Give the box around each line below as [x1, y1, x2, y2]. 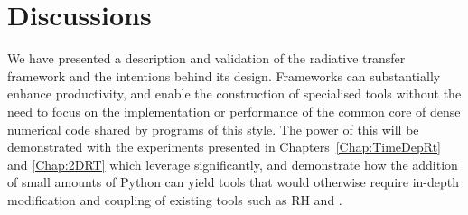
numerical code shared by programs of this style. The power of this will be [7, 119, 419, 138]
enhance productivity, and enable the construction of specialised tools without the [7, 84, 462, 103]
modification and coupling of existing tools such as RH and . [7, 190, 342, 209]
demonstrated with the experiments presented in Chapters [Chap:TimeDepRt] [7, 137, 441, 156]
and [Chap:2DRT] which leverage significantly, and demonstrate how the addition [7, 154, 458, 173]
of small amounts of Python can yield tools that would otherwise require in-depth [7, 173, 459, 192]
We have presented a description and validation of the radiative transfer [7, 49, 406, 68]
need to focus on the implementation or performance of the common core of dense [7, 101, 461, 120]
